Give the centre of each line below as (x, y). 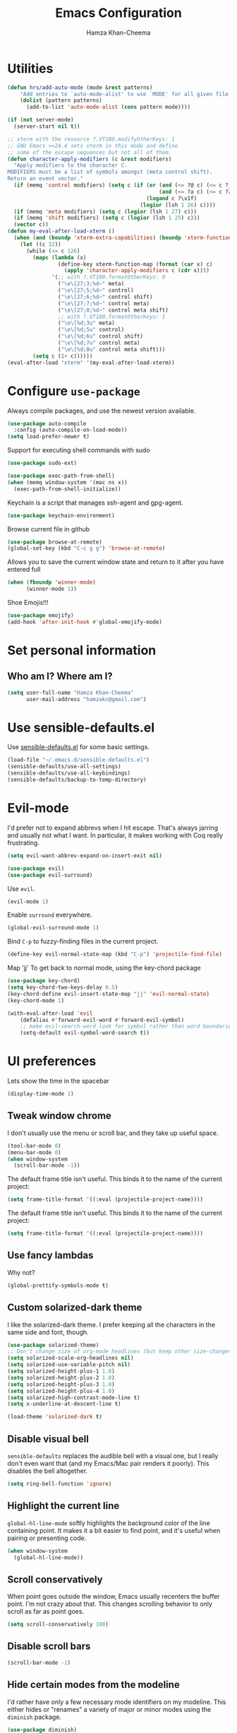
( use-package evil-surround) (50, 875)
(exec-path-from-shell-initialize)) (67, 489)
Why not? (21, 1272)
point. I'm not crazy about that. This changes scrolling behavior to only (110, 1604)
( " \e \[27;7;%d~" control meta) (104, 303)
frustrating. (24, 842)
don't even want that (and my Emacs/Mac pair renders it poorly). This (108, 1463)
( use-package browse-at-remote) (55, 542)
